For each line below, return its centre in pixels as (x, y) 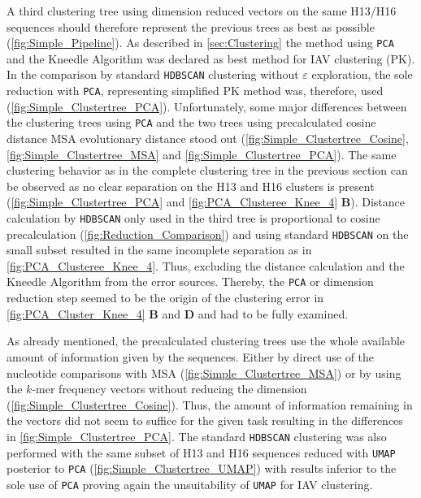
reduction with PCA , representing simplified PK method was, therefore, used (195, 91)
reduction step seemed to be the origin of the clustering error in (165, 298)
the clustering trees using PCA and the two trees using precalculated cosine (191, 122)
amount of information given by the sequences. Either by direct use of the (191, 356)
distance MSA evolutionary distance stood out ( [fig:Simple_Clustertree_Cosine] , (208, 138)
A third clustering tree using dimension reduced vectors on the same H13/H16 (202, 11)
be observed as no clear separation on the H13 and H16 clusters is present (191, 186)
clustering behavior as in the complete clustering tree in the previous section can (207, 170)
